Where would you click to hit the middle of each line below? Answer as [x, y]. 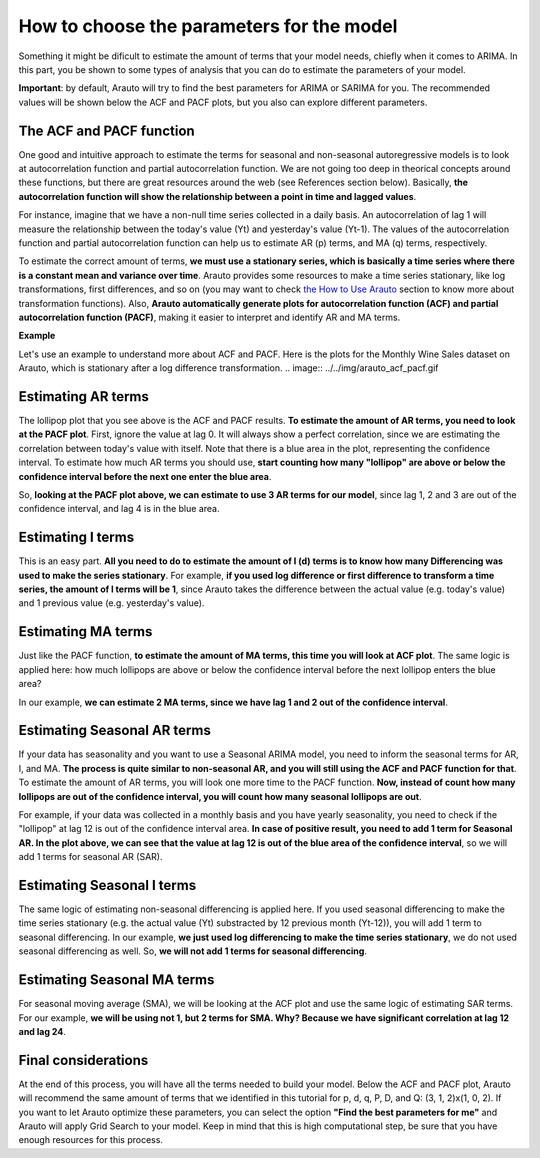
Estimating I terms [76, 537]
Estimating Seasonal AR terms [115, 730]
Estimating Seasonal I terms [107, 885]
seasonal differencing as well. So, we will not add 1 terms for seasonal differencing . [192, 951]
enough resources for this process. [91, 1140]
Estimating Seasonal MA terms [116, 980]
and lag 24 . [42, 1031]
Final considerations [83, 1060]
